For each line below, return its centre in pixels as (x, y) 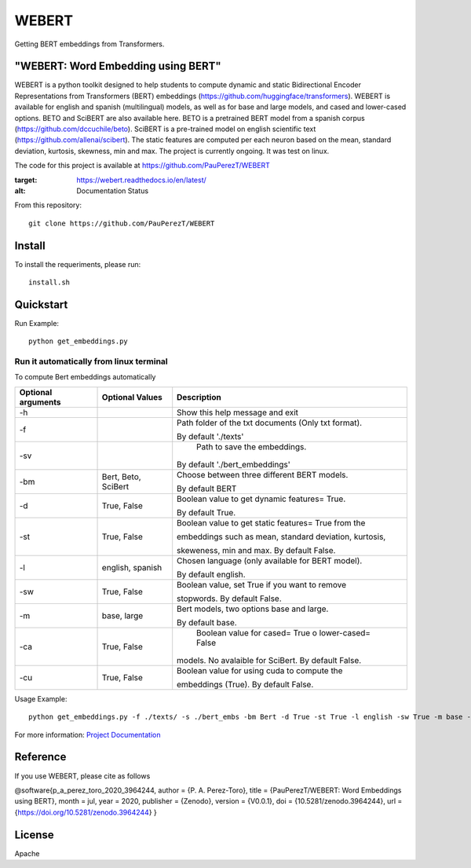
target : (26, 180)
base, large (122, 615)
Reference (40, 757)
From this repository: (48, 205)
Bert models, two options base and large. (253, 609)
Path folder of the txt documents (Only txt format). (270, 423)
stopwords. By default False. (229, 599)
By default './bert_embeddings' (234, 464)
